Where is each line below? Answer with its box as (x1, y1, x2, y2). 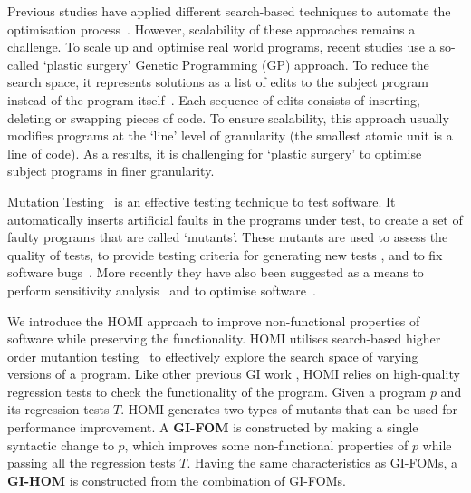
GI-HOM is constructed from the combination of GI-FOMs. (7, 470, 346, 489)
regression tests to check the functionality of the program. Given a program (7, 382, 427, 401)
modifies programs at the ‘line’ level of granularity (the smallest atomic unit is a (7, 126, 453, 145)
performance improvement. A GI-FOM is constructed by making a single (7, 418, 418, 437)
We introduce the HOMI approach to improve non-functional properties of (7, 311, 420, 330)
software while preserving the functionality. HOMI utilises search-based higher (7, 329, 441, 348)
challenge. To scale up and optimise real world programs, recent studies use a (7, 37, 436, 56)
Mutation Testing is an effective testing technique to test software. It (7, 191, 396, 210)
